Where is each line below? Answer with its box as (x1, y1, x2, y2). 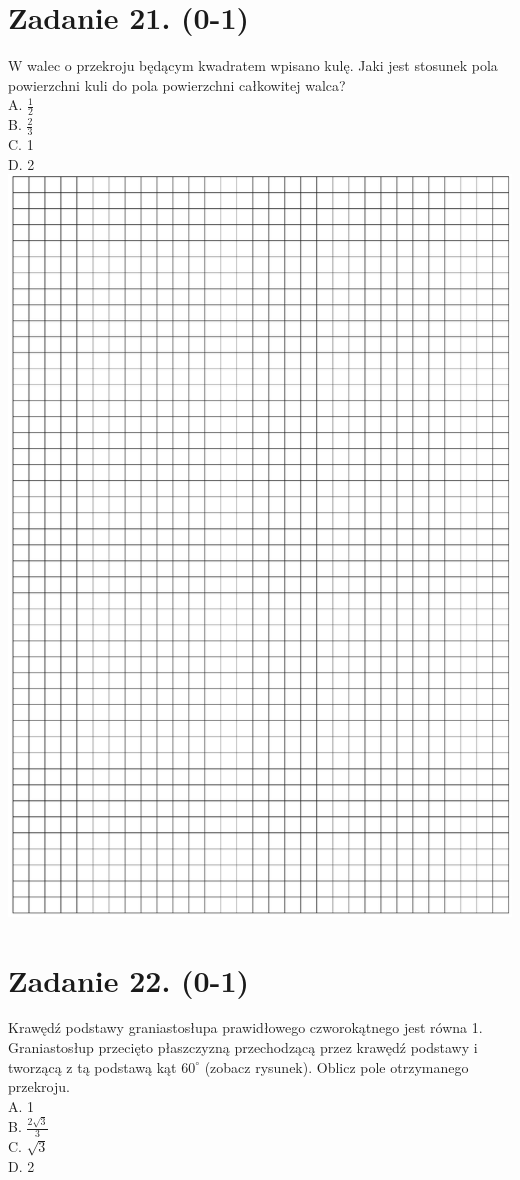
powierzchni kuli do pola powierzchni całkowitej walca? (8, 74, 346, 95)
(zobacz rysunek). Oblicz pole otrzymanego (204, 1056, 469, 1077)
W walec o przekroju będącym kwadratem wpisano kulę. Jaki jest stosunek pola (8, 55, 498, 76)
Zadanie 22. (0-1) (8, 959, 249, 1000)
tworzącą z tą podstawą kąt (8, 1056, 177, 1077)
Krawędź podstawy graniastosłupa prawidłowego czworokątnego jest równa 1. (8, 1017, 483, 1038)
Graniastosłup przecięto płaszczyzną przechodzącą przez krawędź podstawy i (8, 1037, 478, 1058)
